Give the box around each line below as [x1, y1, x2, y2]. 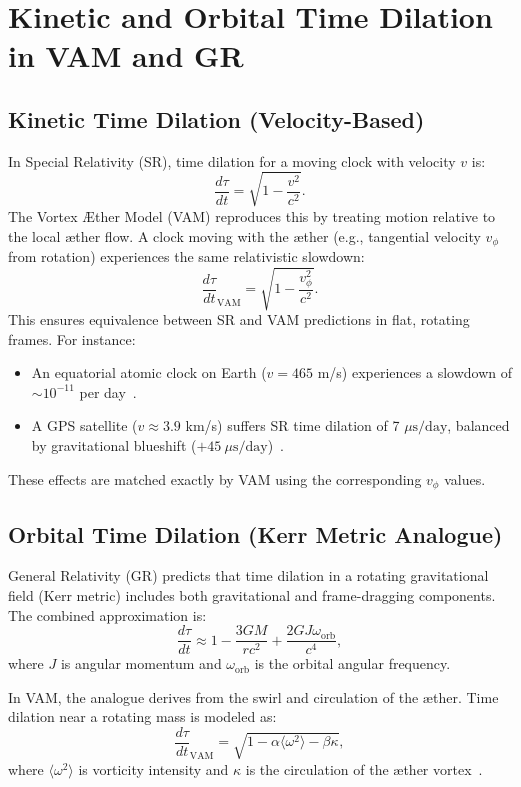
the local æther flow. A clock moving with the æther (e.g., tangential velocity [8, 225, 481, 246]
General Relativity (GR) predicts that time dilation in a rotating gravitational [8, 565, 489, 586]
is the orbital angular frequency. [254, 653, 451, 674]
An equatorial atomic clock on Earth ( [31, 362, 267, 383]
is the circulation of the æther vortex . [245, 758, 483, 779]
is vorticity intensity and [78, 758, 229, 779]
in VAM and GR [8, 35, 244, 76]
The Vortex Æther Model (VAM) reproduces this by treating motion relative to [8, 205, 496, 226]
